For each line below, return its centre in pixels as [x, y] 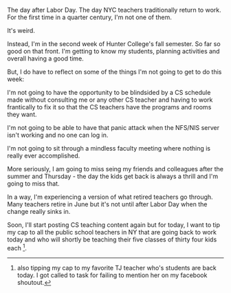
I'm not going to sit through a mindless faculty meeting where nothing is [109, 148]
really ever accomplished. [44, 155]
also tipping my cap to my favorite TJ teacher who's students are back [117, 268]
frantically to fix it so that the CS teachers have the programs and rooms [109, 107]
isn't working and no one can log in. [58, 135]
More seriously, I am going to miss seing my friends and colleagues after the [115, 169]
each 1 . [17, 247]
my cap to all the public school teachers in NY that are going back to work [112, 232]
